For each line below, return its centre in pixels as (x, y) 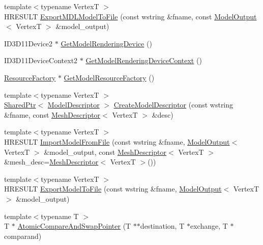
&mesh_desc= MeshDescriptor (51, 162)
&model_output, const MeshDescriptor (105, 152)
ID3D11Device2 (28, 43)
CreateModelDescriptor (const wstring (173, 105)
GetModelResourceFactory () (109, 77)
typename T (60, 216)
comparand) (23, 236)
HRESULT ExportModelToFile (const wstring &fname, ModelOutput (113, 189)
